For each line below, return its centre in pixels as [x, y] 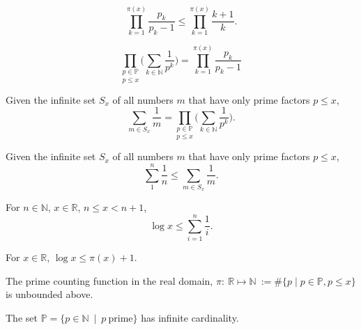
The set [22, 317]
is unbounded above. [49, 294]
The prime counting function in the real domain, [109, 280]
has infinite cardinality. [190, 317]
